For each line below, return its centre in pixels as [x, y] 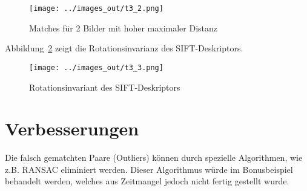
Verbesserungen [72, 128]
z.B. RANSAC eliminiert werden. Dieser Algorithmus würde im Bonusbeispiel [149, 169]
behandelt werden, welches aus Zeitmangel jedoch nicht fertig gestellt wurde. [147, 181]
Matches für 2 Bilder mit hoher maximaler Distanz [124, 28]
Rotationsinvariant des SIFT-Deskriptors [105, 87]
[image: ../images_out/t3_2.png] [96, 8]
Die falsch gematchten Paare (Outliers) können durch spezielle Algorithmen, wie [154, 157]
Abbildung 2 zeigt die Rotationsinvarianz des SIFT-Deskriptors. [124, 48]
